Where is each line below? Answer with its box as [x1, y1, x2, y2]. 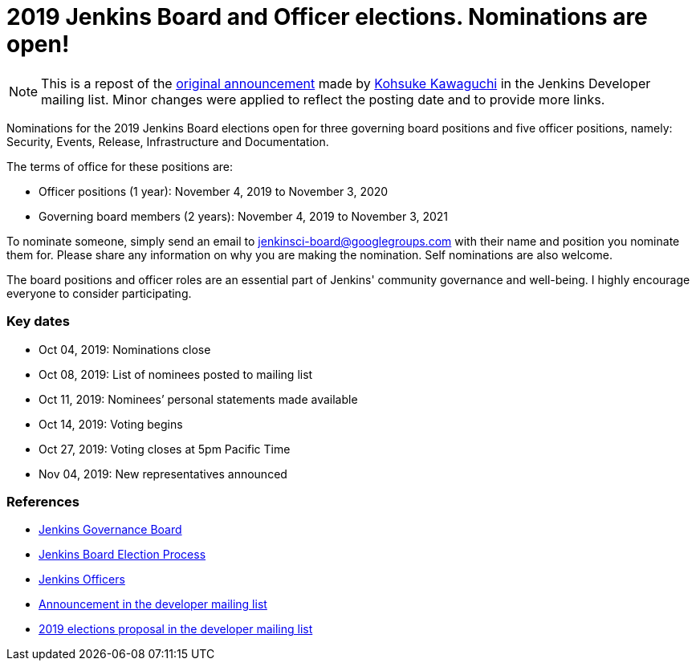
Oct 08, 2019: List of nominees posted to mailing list [39, 367, 313, 381]
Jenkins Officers [39, 572, 125, 587]
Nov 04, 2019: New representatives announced [39, 466, 287, 481]
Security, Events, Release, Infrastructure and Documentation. [6, 134, 329, 148]
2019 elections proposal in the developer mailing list [39, 622, 313, 636]
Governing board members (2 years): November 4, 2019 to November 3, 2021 [39, 209, 449, 223]
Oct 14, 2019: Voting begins [39, 417, 183, 431]
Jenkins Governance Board [39, 523, 182, 537]
